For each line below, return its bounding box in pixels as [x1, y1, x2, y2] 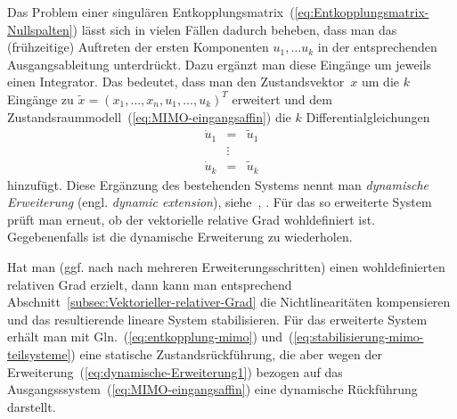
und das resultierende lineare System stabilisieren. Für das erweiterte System [7, 309, 428, 328]
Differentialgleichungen [306, 107, 430, 126]
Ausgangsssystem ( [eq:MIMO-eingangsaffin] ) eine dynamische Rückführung [7, 380, 418, 398]
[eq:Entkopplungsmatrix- [294, 3, 429, 21]
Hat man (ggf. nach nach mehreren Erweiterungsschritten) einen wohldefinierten [7, 257, 445, 275]
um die [361, 72, 399, 91]
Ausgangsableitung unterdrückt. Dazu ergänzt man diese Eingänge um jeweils [7, 54, 432, 73]
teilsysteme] [7, 344, 71, 363]
